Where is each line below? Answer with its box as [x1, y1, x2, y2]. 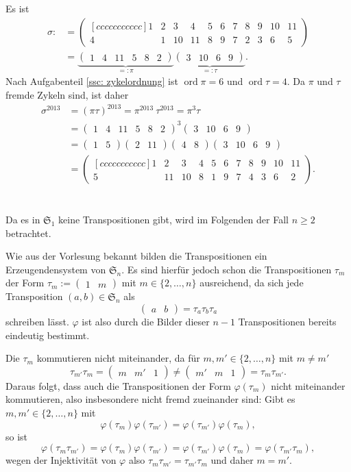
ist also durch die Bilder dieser [82, 314, 210, 328]
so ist [5, 429, 28, 443]
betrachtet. [5, 225, 51, 240]
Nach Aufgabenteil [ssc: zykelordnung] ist [5, 74, 178, 88]
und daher [210, 453, 254, 467]
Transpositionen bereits [238, 314, 337, 328]
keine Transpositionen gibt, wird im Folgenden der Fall [58, 212, 289, 226]
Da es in [5, 212, 40, 226]
